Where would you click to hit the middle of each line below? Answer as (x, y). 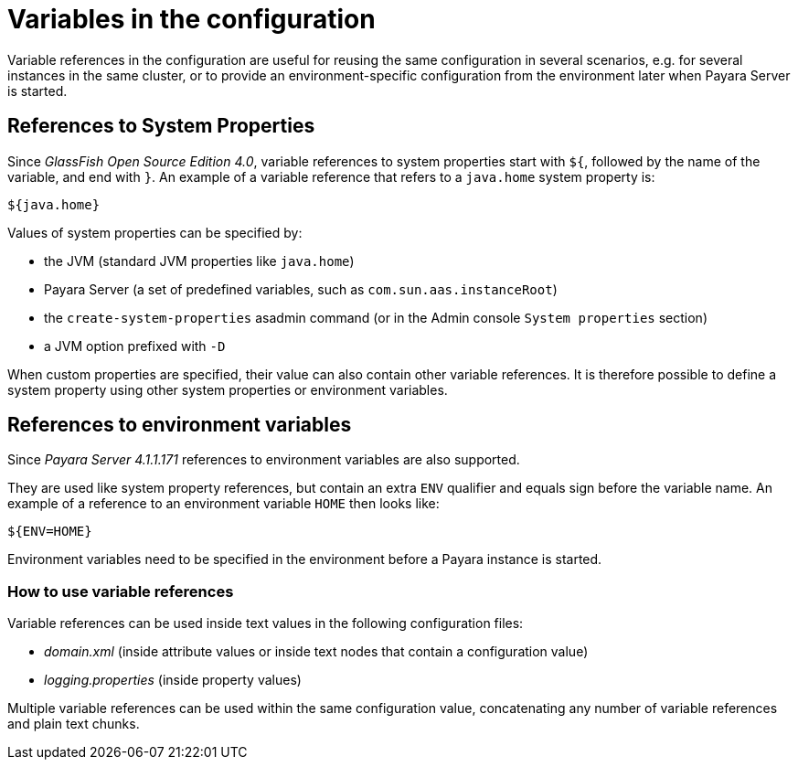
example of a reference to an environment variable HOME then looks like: (223, 504)
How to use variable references (121, 591)
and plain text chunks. (74, 724)
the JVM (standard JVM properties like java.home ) (199, 261)
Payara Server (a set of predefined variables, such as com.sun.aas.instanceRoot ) (301, 289)
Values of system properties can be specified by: (155, 232)
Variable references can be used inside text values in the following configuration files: (266, 623)
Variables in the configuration (192, 19)
